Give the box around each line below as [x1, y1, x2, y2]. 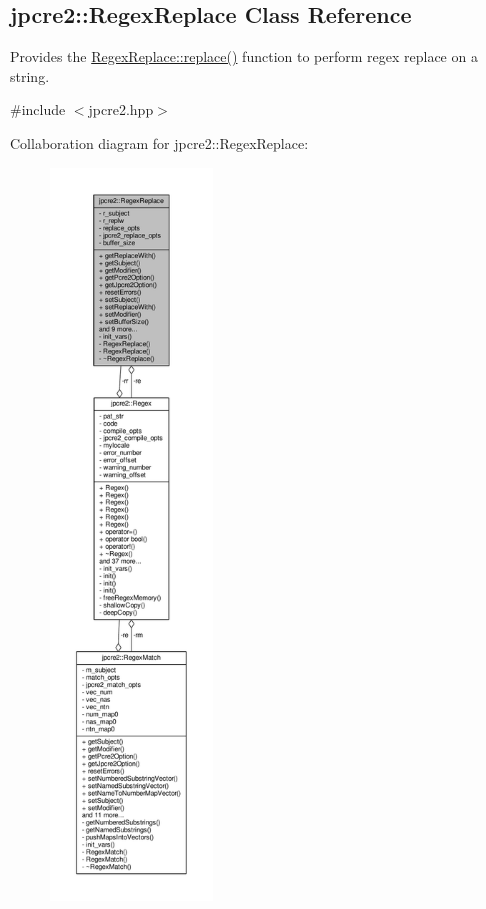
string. [10, 65, 50, 86]
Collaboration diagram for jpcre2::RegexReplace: [10, 132, 309, 153]
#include [10, 99, 66, 120]
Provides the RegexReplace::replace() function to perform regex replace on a [10, 46, 478, 67]
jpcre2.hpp [88, 99, 154, 120]
